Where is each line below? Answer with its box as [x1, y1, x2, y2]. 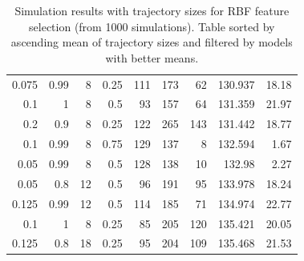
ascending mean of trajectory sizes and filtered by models [10, 34, 293, 50]
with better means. [105, 49, 199, 66]
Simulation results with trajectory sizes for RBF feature [14, 2, 290, 18]
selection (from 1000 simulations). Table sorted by [29, 18, 275, 34]
